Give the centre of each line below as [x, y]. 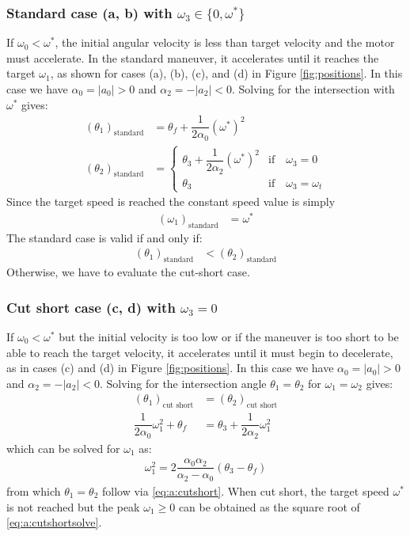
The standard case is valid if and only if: [104, 237]
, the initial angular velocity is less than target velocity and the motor [225, 42]
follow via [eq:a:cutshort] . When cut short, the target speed [246, 490]
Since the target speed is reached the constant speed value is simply [171, 201]
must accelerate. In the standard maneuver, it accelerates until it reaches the [193, 57]
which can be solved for [63, 448]
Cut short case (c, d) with [91, 307]
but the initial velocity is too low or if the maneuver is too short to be [229, 337]
